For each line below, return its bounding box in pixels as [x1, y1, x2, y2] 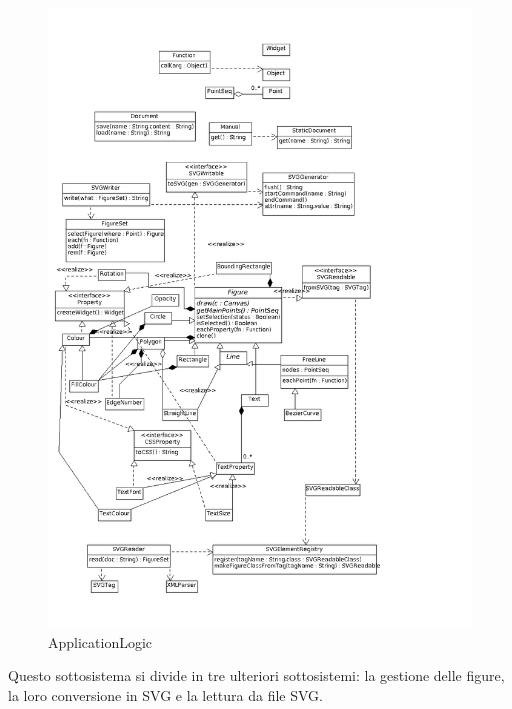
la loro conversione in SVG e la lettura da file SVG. [8, 685, 323, 706]
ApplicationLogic [48, 631, 153, 652]
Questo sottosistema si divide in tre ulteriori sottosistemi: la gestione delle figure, [8, 665, 505, 686]
